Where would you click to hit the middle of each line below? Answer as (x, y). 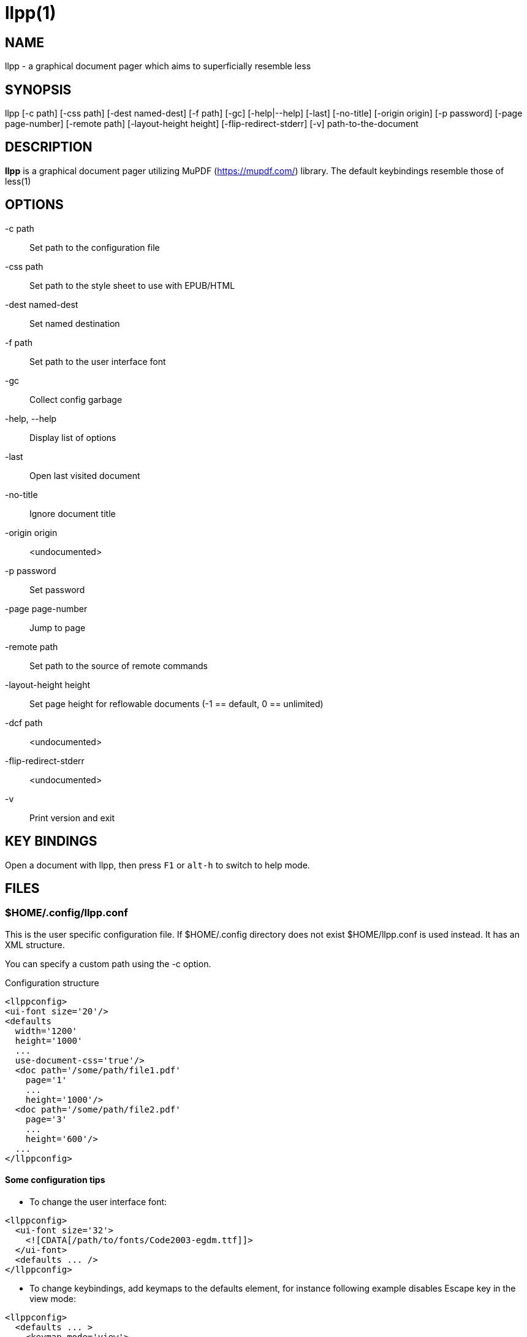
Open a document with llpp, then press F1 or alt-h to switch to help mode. (157, 865)
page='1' (46, 1080)
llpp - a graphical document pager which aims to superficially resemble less (158, 66)
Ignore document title (73, 513)
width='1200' (46, 1031)
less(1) (18, 181)
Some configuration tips (55, 1180)
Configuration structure (52, 983)
